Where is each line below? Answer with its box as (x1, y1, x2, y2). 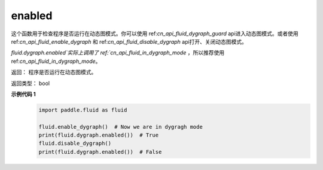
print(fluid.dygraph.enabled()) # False (38, 148, 162, 155)
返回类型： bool (11, 80, 50, 87)
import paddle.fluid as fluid (38, 107, 127, 113)
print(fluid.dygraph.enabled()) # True (38, 132, 159, 139)
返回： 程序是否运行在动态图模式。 (11, 69, 97, 76)
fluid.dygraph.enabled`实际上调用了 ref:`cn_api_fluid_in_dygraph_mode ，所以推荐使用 (11, 49, 224, 56)
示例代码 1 (11, 90, 36, 98)
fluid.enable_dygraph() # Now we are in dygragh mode (38, 123, 203, 130)
